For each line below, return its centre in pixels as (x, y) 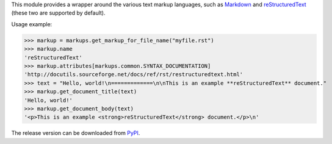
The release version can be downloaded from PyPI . (76, 133)
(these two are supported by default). (59, 13)
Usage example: (32, 24)
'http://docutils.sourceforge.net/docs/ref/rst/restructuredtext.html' (134, 74)
